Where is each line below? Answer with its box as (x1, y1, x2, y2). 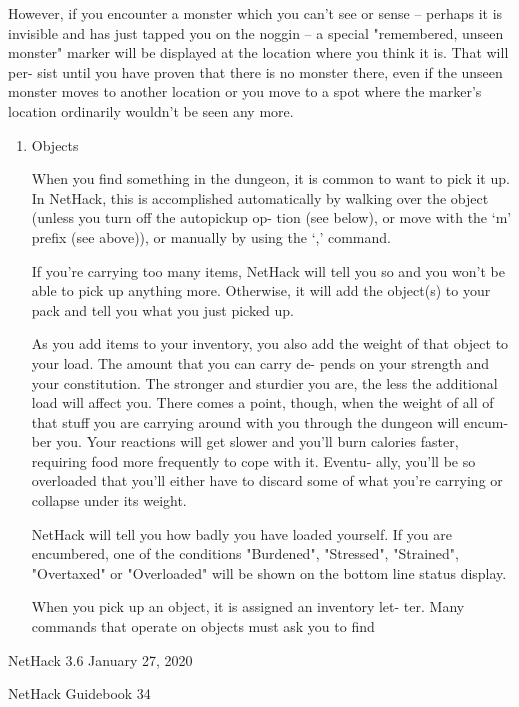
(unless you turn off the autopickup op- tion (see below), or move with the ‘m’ (31, 207, 512, 228)
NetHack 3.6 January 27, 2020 (8, 649, 193, 670)
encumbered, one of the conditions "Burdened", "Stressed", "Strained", (31, 543, 459, 564)
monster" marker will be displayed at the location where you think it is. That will (8, 42, 509, 63)
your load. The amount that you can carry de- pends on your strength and (31, 352, 490, 373)
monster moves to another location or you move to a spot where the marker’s (8, 81, 482, 102)
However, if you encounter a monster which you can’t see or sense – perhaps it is (8, 3, 503, 23)
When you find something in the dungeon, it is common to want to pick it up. (31, 168, 510, 189)
